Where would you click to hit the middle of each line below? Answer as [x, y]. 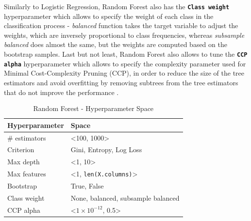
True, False [87, 186]
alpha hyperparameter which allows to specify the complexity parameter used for [125, 63]
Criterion [21, 150]
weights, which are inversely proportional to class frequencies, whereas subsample [124, 35]
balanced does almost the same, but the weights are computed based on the [116, 44]
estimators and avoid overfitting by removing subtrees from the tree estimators [121, 82]
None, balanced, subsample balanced [125, 197]
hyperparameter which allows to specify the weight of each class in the [109, 16]
